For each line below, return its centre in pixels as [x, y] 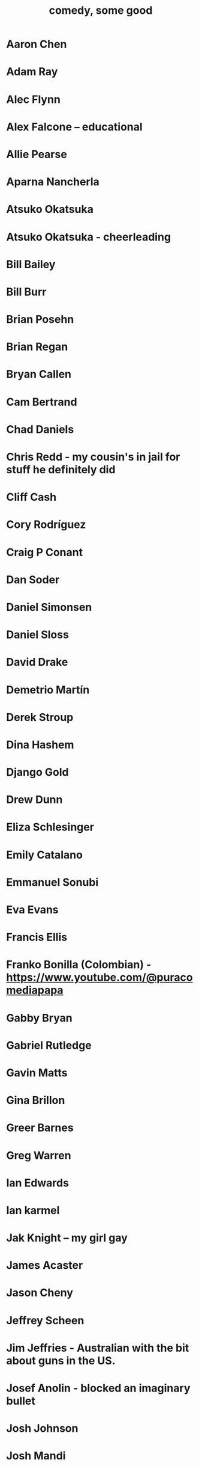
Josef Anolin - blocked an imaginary [98, 1388]
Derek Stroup [40, 717]
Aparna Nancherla [53, 182]
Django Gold [37, 772]
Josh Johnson [42, 1428]
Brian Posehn [40, 320]
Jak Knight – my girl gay [67, 1238]
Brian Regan [37, 347]
